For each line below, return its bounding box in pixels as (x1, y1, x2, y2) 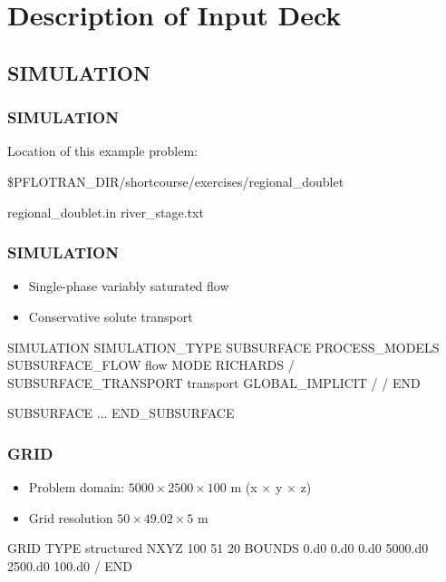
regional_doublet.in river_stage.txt (7, 202, 204, 221)
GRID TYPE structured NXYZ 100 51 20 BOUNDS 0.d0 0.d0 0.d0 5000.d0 (7, 538, 429, 558)
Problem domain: (28, 478, 125, 497)
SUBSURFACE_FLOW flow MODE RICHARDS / (7, 355, 295, 374)
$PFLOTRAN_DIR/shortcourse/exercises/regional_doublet (7, 171, 344, 190)
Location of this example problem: (7, 141, 198, 160)
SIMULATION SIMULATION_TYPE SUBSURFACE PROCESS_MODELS (7, 337, 440, 356)
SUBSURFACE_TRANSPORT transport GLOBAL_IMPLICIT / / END (7, 373, 421, 392)
